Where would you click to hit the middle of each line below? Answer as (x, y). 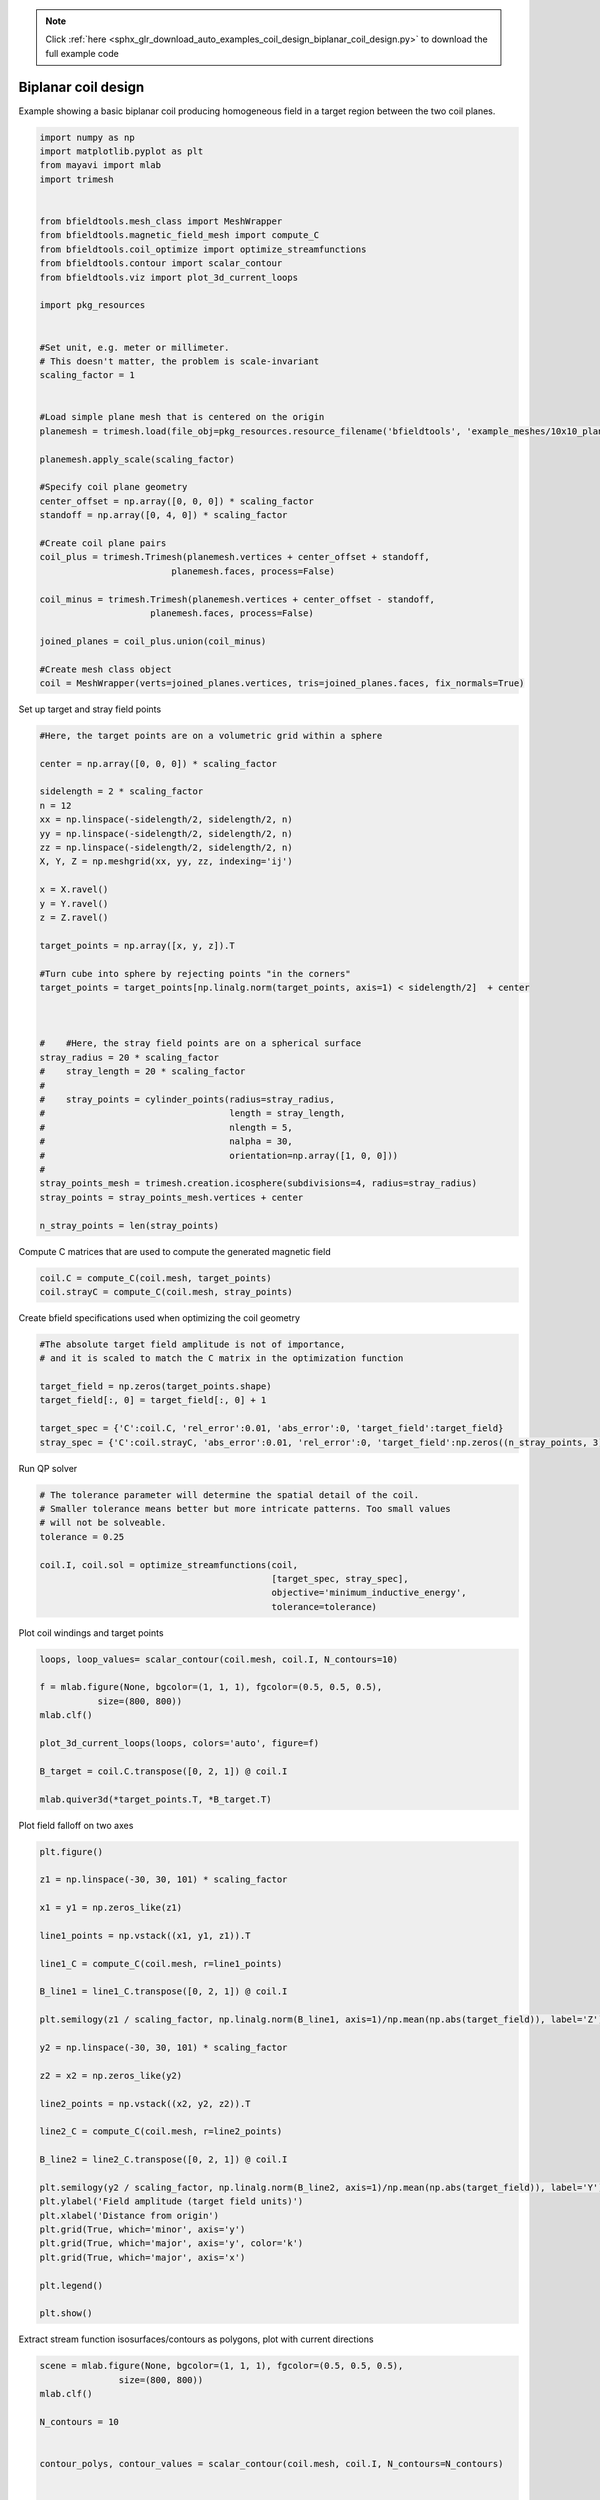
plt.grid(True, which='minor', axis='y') (142, 2229)
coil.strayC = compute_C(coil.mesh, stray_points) (166, 1291)
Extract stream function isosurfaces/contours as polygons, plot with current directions (196, 2339)
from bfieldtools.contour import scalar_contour (161, 263)
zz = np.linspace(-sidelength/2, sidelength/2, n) (166, 847)
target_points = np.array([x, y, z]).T (137, 945)
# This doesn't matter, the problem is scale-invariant (179, 361)
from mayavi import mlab (100, 165)
